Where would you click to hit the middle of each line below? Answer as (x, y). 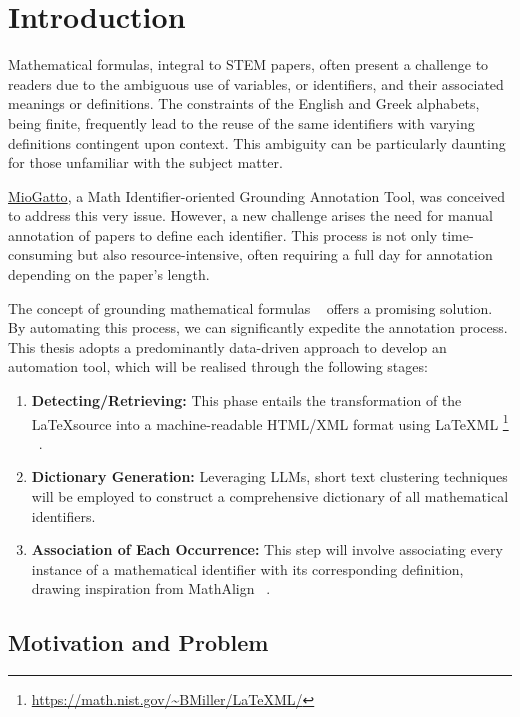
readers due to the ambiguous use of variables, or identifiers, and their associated (256, 83)
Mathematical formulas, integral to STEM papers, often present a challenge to (248, 64)
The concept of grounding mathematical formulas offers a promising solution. (250, 307)
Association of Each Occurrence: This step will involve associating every (267, 549)
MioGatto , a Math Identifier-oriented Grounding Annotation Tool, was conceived (257, 195)
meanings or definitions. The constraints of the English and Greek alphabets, (244, 103)
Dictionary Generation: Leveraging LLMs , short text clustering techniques (269, 476)
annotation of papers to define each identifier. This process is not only (223, 234)
